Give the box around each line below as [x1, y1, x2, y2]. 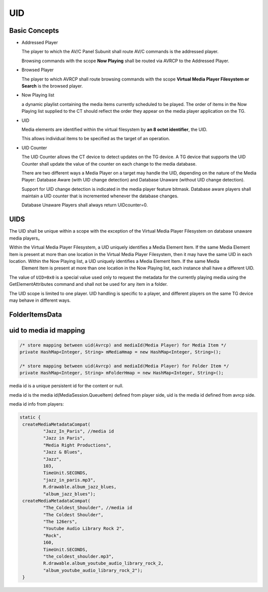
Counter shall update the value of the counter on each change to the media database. [21, 161, 197, 167]
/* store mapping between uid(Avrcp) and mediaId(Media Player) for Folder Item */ [19, 363, 229, 369]
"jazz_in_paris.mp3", [43, 477, 96, 483]
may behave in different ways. [9, 297, 71, 303]
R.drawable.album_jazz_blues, [43, 484, 117, 490]
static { [19, 415, 41, 420]
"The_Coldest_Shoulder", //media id [43, 505, 133, 510]
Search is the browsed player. [21, 83, 83, 89]
